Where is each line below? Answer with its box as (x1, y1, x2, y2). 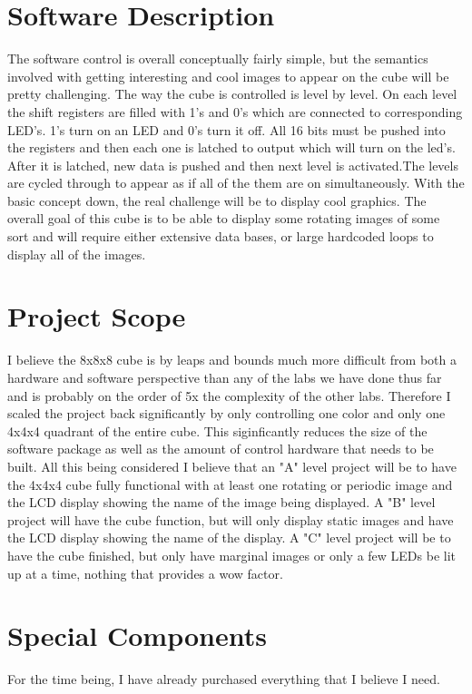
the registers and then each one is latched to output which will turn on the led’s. (7, 138, 456, 157)
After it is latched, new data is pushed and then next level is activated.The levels (7, 155, 458, 174)
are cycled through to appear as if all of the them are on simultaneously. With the (7, 173, 465, 192)
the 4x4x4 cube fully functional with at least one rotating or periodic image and (7, 474, 453, 494)
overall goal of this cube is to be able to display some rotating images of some (7, 209, 440, 228)
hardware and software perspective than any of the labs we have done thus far (7, 367, 442, 386)
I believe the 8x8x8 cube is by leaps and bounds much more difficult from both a (7, 350, 457, 369)
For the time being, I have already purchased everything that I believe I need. (7, 670, 440, 689)
